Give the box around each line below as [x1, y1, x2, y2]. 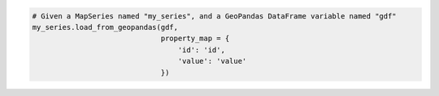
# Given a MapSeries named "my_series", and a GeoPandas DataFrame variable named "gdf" [32, 11, 398, 20]
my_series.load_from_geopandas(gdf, [32, 23, 179, 31]
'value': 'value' [177, 56, 247, 66]
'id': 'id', [177, 45, 225, 54]
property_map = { [160, 34, 230, 44]
